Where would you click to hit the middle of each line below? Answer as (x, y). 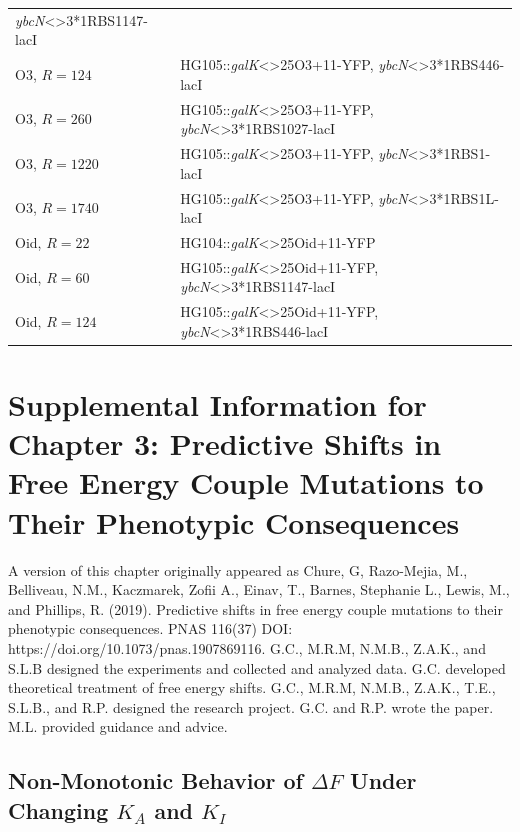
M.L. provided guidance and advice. (118, 726)
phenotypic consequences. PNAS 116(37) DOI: (150, 628)
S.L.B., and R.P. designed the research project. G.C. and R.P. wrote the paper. (251, 706)
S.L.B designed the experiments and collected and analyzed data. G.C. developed (257, 667)
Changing (58, 809)
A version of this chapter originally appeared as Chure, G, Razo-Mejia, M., (238, 569)
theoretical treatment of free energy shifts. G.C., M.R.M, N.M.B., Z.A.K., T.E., (252, 687)
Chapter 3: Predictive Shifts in (225, 443)
